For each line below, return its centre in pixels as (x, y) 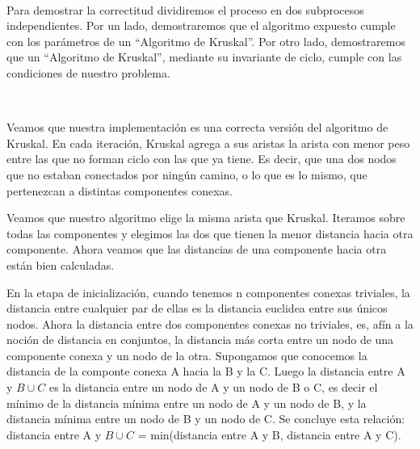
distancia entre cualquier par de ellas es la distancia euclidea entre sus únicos (197, 308)
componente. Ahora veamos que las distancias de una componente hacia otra (197, 249)
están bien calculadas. (61, 264)
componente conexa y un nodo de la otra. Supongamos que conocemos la (187, 355)
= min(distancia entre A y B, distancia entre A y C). (269, 434)
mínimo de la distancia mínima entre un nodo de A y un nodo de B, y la (187, 403)
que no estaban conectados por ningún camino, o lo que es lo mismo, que (187, 174)
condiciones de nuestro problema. (88, 72)
